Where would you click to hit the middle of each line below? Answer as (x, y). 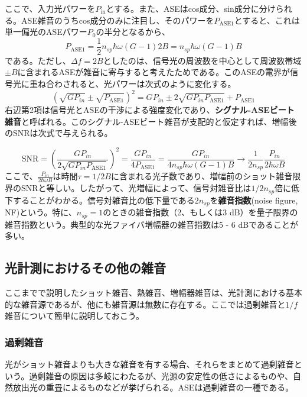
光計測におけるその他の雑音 (85, 268)
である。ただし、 (38, 60)
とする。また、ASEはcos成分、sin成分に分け (191, 8)
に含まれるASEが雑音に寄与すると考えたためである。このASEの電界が (154, 72)
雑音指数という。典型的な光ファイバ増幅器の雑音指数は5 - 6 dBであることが (152, 224)
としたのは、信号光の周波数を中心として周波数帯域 (202, 60)
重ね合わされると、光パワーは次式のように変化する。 (133, 84)
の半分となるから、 (133, 32)
